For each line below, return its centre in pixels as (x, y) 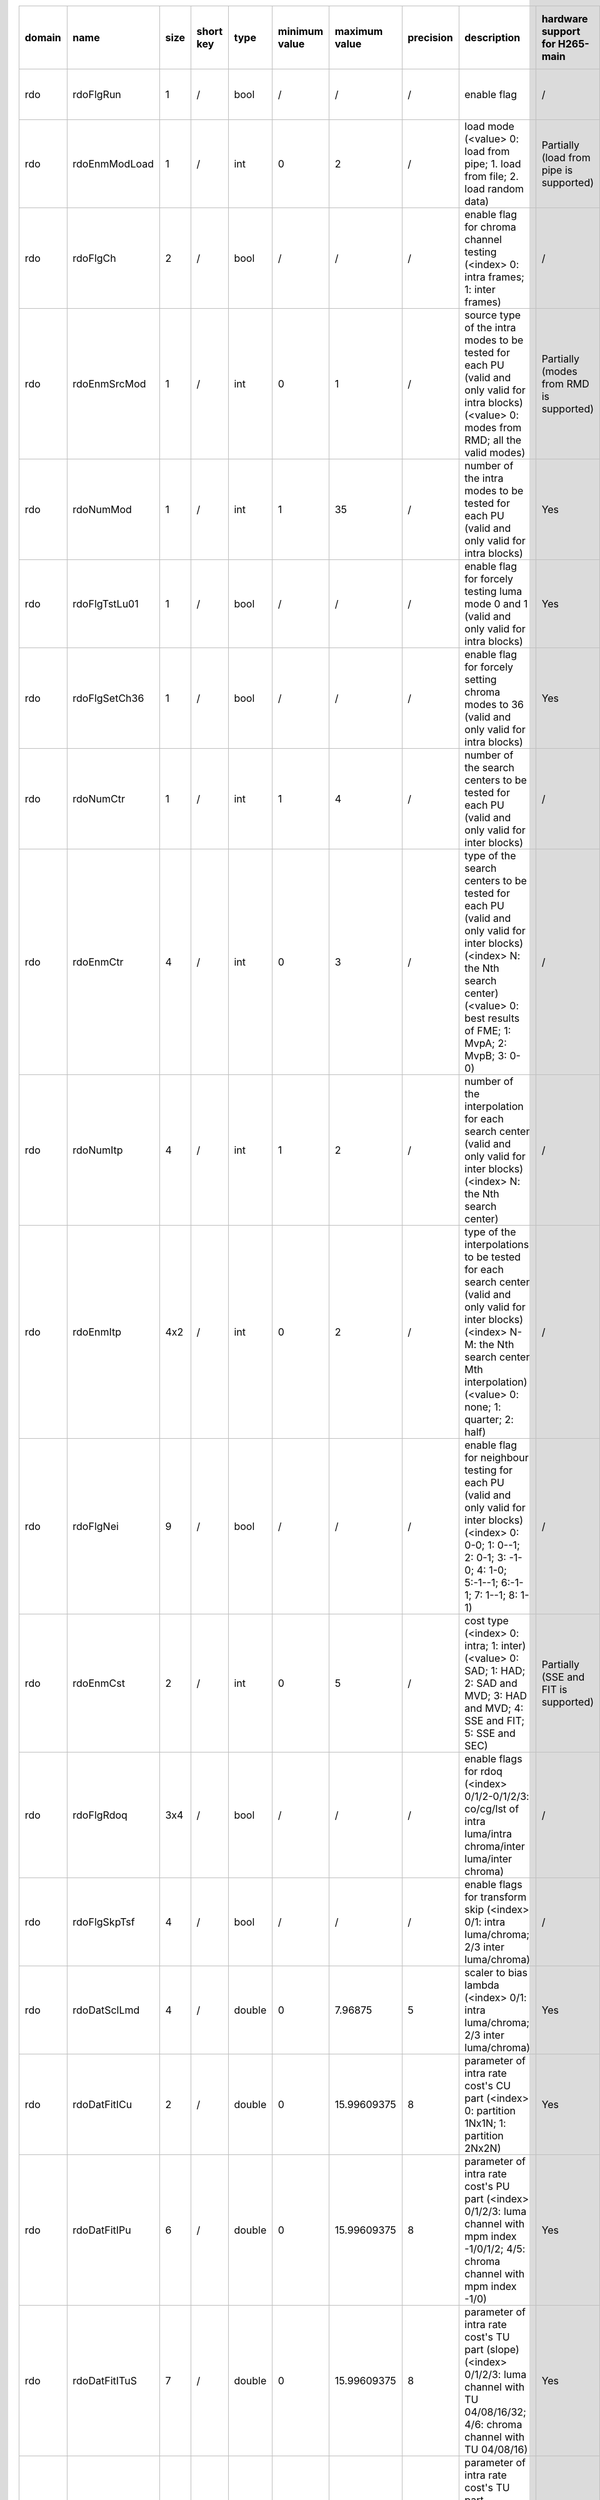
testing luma (493, 591)
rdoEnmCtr (98, 962)
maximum (359, 31)
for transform (495, 1897)
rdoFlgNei (95, 1526)
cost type (486, 1620)
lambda (482, 1985)
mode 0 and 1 (496, 603)
